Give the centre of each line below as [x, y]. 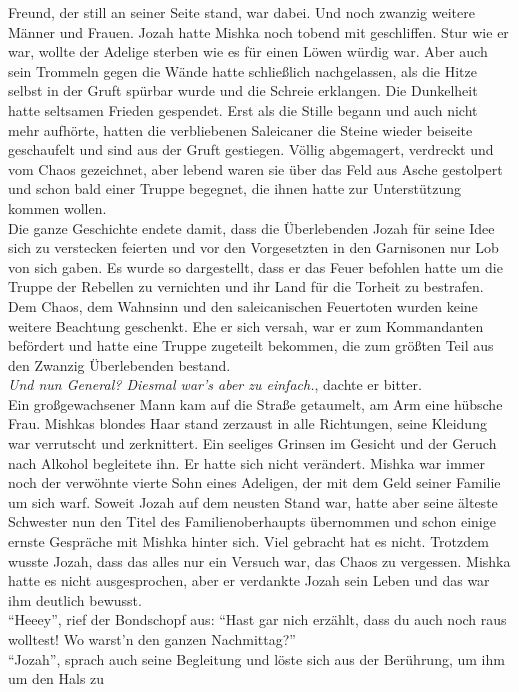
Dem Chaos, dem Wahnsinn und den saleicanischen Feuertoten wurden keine [243, 305]
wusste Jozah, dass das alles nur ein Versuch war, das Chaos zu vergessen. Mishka [259, 560]
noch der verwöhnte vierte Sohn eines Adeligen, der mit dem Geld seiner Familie [254, 482]
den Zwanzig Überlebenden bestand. [119, 364]
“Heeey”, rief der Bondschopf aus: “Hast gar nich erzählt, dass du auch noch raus [257, 619]
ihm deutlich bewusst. [75, 599]
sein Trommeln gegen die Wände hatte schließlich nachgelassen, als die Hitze [242, 70]
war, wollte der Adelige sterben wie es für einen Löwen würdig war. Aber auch [248, 51]
